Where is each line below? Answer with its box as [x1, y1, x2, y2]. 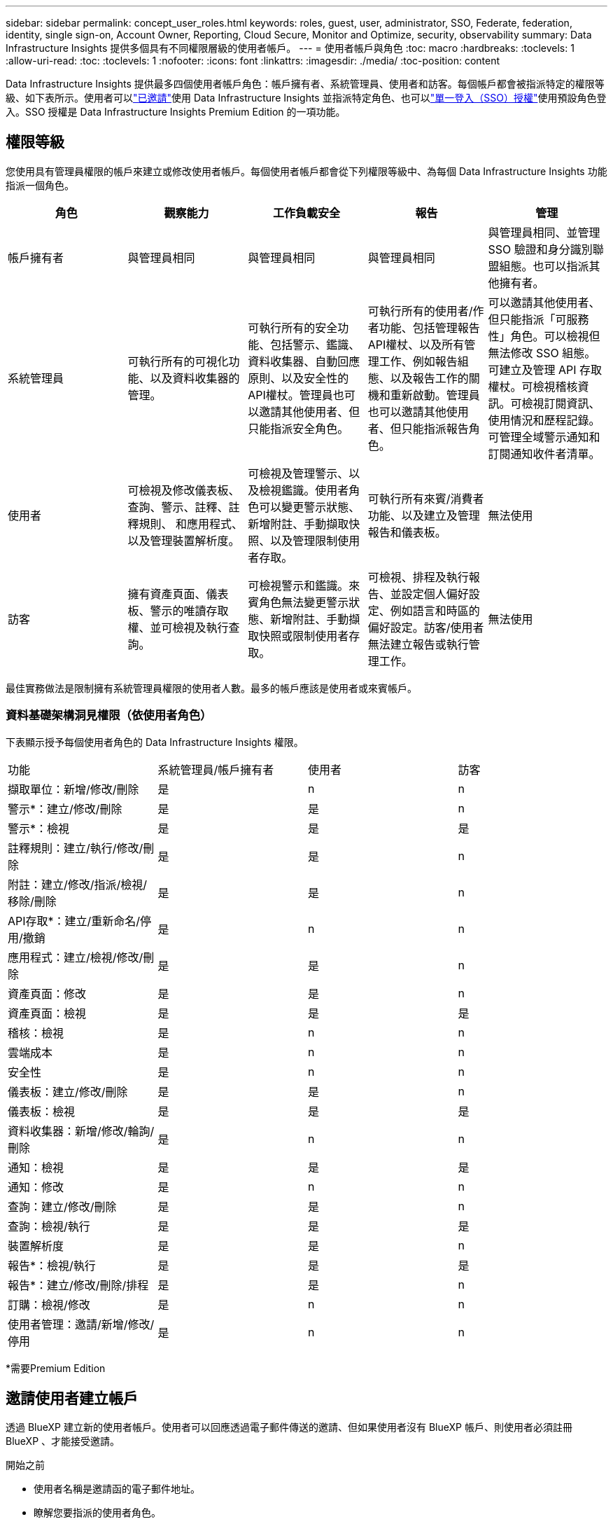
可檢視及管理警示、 [248, 466, 349, 480]
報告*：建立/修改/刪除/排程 [8, 1277, 149, 1292]
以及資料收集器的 [150, 370, 240, 385]
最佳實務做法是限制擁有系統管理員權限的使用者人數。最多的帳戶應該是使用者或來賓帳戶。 [6, 681, 417, 694]
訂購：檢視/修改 [8, 1297, 90, 1312]
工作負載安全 [272, 205, 340, 220]
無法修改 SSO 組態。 [488, 345, 596, 360]
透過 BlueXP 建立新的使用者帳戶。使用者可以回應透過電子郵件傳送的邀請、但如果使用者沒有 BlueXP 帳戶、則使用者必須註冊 [6, 1421, 572, 1434]
